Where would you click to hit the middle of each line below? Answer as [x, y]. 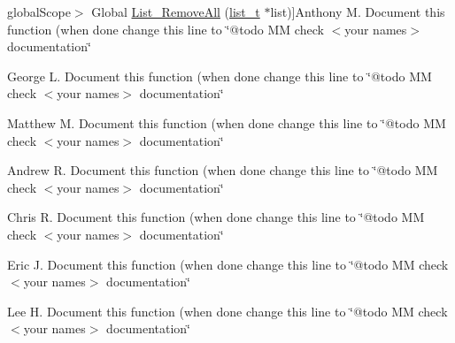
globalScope [39, 11]
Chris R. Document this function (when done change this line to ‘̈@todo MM [216, 217]
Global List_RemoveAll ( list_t [176, 11]
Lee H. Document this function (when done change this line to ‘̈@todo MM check [227, 311]
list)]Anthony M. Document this [358, 11]
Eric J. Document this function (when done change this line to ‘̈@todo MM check [228, 264]
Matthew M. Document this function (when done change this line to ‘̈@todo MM [227, 122]
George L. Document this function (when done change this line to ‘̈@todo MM [220, 76]
